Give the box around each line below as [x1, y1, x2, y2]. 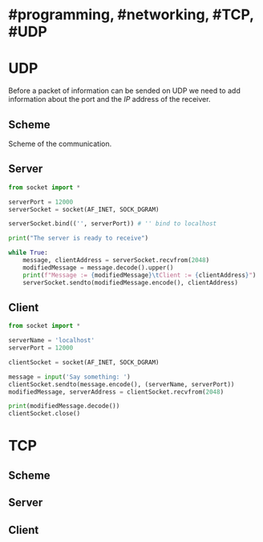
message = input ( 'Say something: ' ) [8, 373, 131, 381]
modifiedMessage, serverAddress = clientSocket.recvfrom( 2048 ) [8, 387, 225, 396]
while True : [8, 249, 48, 257]
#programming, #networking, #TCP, [8, 6, 254, 24]
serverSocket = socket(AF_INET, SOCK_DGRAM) [8, 205, 160, 213]
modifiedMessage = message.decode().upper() [22, 263, 174, 272]
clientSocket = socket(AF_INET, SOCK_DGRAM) [8, 358, 160, 366]
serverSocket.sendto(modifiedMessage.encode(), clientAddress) [22, 278, 239, 286]
